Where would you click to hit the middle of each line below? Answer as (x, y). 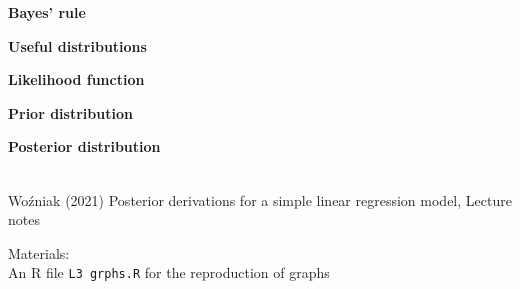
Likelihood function (76, 79)
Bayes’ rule (47, 12)
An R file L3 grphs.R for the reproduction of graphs (169, 272)
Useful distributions (77, 45)
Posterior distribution (84, 146)
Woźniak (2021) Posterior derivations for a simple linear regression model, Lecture (260, 199)
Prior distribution (70, 112)
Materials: (39, 252)
